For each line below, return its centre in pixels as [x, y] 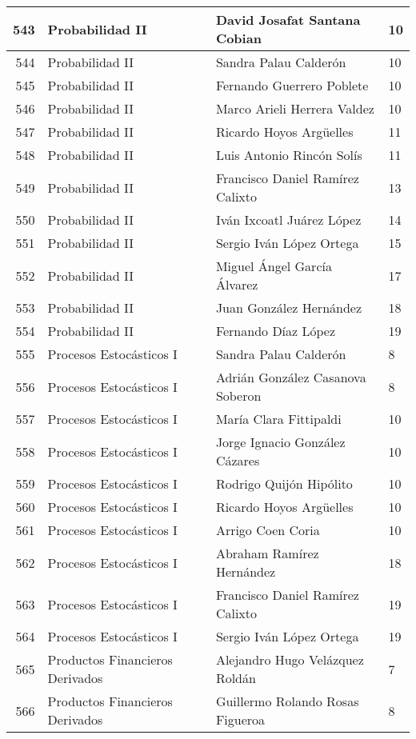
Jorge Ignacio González [280, 442]
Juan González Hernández [289, 308]
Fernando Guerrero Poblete [292, 85]
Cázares [238, 460]
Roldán [236, 678]
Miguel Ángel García [274, 266]
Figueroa [240, 719]
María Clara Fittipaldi [278, 419]
